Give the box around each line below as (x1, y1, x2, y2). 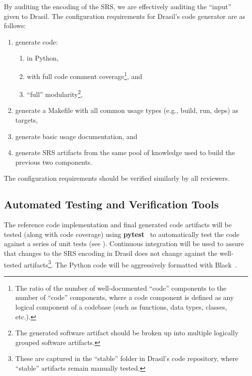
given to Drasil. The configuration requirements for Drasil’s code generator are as (4, 11, 246, 21)
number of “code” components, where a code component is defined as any (15, 292, 234, 302)
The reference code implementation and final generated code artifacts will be (4, 219, 232, 230)
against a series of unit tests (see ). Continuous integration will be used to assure (4, 238, 244, 249)
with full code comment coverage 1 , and (27, 69, 142, 81)
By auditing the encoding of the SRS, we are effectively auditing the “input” (4, 1, 232, 11)
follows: (4, 20, 26, 31)
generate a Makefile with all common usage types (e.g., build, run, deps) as (15, 105, 238, 115)
